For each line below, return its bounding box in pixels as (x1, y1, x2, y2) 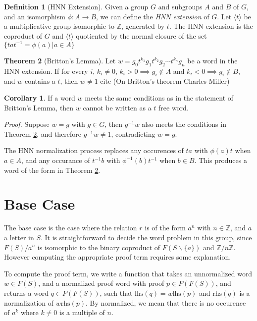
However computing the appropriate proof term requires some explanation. (4, 252, 231, 262)
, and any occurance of (21, 155, 90, 165)
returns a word (4, 287, 49, 298)
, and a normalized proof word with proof (38, 278, 164, 288)
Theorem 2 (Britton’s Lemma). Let (4, 55, 116, 65)
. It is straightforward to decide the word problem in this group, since (40, 232, 252, 242)
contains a (24, 76, 55, 86)
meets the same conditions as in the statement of (85, 93, 234, 103)
